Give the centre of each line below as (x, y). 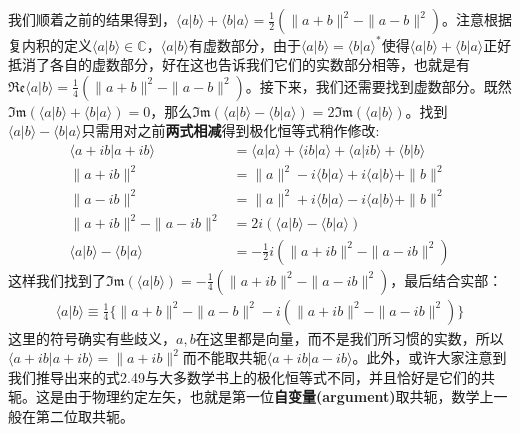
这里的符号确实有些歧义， (92, 337)
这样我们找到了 (57, 279)
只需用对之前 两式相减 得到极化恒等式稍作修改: (230, 130)
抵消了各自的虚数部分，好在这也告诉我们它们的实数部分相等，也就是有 (239, 64)
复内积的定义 (50, 44)
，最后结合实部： (446, 279)
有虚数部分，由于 (244, 44)
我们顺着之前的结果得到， (92, 19)
